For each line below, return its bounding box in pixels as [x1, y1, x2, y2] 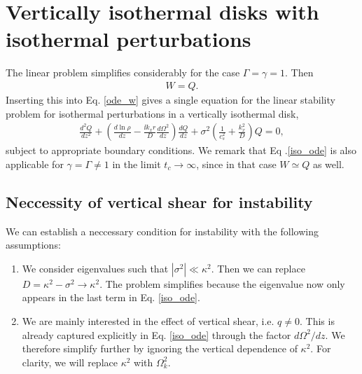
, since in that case [196, 156, 277, 171]
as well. [312, 156, 344, 171]
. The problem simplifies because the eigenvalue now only [99, 276, 345, 291]
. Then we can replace [211, 261, 305, 275]
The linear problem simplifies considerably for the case [6, 65, 240, 80]
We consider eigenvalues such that [22, 261, 169, 275]
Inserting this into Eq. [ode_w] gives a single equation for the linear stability [6, 92, 335, 106]
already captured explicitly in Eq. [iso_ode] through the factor [22, 327, 291, 342]
